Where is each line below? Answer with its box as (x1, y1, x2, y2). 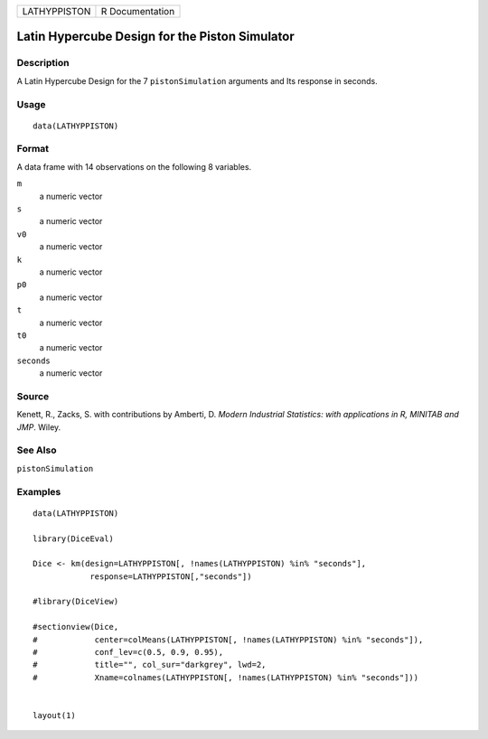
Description (16, 57, 70, 70)
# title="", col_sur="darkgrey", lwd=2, (33, 659, 267, 670)
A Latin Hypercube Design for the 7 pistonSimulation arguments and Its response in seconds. (16, 75, 379, 86)
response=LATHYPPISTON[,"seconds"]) (89, 571, 252, 582)
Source (16, 389, 50, 402)
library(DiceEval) (33, 533, 115, 544)
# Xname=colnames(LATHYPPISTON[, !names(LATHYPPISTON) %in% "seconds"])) (33, 672, 419, 682)
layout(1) (33, 710, 76, 720)
